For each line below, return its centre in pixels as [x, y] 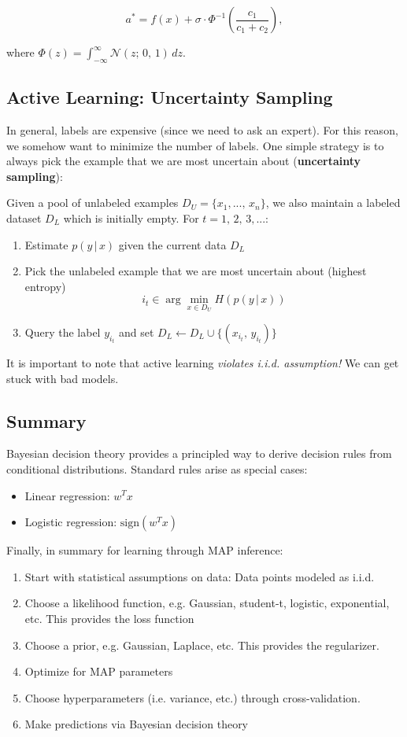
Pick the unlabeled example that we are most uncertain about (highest [196, 271]
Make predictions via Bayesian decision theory [137, 724]
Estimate [46, 244]
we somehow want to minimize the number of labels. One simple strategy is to [195, 145]
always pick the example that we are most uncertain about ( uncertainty [184, 161]
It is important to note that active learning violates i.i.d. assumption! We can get [203, 362]
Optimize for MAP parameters [99, 671]
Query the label [63, 332]
